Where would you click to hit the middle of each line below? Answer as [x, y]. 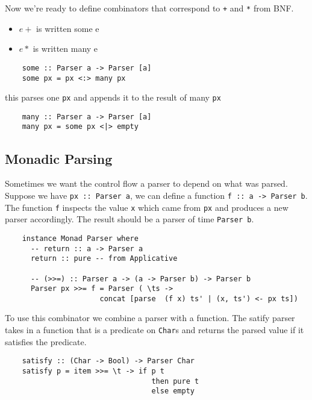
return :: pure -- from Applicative [104, 259]
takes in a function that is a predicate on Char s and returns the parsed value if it [154, 330]
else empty [173, 391]
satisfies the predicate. [46, 341]
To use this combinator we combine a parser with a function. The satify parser [150, 318]
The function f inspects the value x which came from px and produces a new [147, 207]
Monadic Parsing [59, 158]
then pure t [175, 381]
